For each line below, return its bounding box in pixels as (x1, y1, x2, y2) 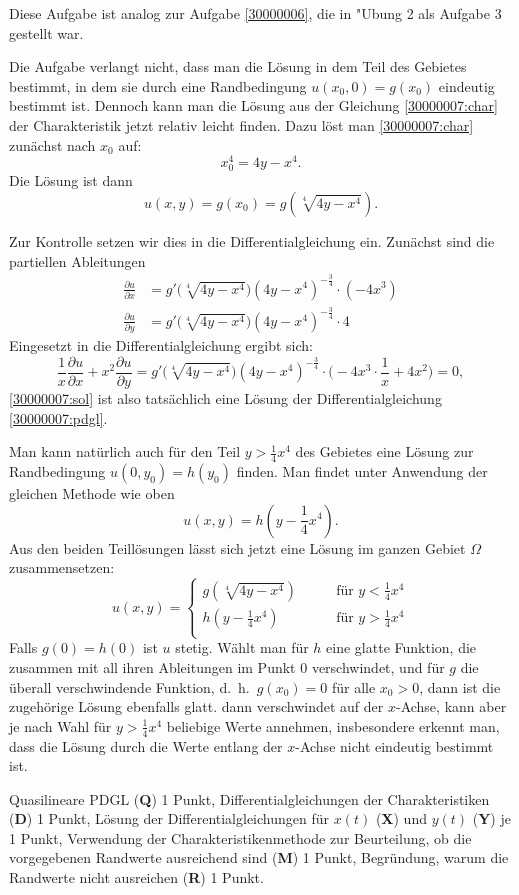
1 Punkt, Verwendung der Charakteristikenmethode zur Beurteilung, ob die (9, 827, 472, 848)
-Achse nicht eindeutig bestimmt (295, 735, 494, 756)
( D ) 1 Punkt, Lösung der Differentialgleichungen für (9, 808, 330, 829)
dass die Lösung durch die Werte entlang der (9, 735, 283, 756)
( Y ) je (472, 808, 511, 829)
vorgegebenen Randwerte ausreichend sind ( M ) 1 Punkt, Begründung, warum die (9, 847, 509, 868)
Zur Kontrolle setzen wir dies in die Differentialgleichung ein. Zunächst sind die (9, 230, 495, 251)
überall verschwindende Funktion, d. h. (9, 676, 250, 697)
